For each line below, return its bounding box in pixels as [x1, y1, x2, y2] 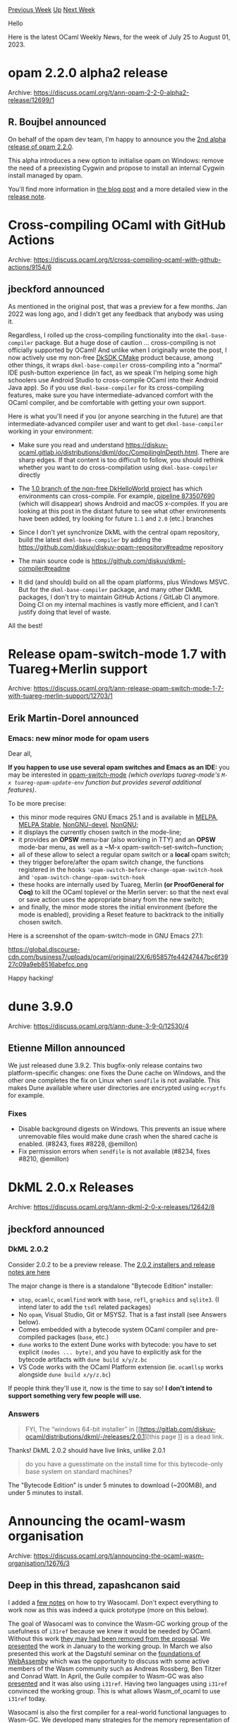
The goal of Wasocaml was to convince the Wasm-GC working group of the [8, 1619, 228, 1628]
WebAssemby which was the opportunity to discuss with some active [8, 1657, 210, 1665]
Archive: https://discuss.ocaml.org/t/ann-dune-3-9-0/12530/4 [8, 1022, 189, 1031]
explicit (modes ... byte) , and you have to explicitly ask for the [18, 1348, 202, 1356]
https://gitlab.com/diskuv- [140, 1425, 216, 1434]
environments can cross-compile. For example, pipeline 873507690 [18, 492, 216, 500]
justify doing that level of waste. [18, 607, 111, 616]
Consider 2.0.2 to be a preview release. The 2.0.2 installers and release [8, 1260, 216, 1269]
